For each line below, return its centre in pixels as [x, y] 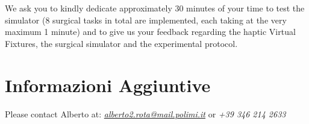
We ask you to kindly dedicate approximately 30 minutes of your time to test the [155, 8]
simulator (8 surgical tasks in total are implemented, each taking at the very [146, 20]
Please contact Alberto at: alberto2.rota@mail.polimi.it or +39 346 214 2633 [145, 113]
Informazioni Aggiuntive [108, 85]
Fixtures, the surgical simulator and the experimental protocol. [121, 43]
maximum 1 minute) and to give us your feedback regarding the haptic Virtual [150, 32]
